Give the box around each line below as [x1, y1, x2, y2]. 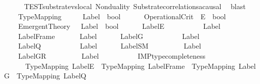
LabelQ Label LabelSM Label [18, 40, 201, 51]
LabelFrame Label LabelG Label [18, 30, 200, 41]
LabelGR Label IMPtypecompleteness [18, 50, 206, 61]
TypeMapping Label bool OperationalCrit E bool [18, 11, 226, 21]
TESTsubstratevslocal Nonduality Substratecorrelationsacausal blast [24, 1, 246, 11]
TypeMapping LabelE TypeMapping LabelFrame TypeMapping [25, 60, 235, 71]
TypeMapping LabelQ [16, 70, 86, 81]
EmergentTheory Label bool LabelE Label [18, 21, 221, 31]
